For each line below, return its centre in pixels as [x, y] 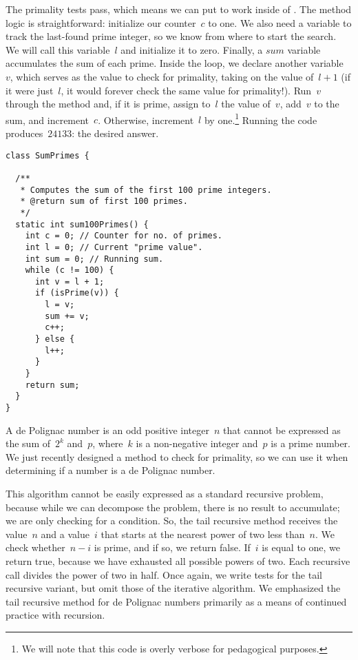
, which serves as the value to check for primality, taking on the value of [162, 76]
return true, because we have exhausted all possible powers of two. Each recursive [178, 561]
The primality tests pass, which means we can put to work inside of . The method [179, 9]
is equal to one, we [301, 547]
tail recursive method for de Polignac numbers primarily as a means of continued [176, 601]
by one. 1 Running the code [261, 118]
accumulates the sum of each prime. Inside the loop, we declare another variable [175, 63]
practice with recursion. [55, 615]
